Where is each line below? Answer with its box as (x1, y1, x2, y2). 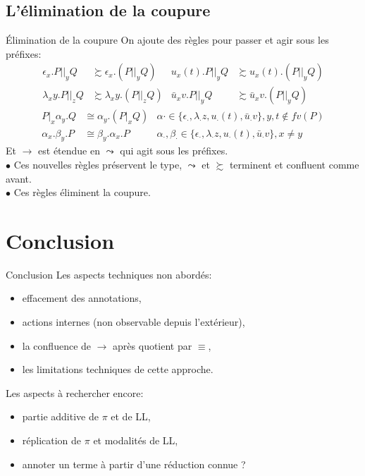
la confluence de (22, 338, 92, 353)
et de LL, (111, 409, 151, 424)
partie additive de (22, 409, 99, 424)
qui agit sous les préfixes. (120, 143, 228, 158)
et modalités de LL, (93, 432, 178, 447)
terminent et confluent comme (229, 157, 359, 171)
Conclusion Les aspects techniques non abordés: (6, 267, 212, 281)
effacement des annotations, (22, 291, 142, 305)
